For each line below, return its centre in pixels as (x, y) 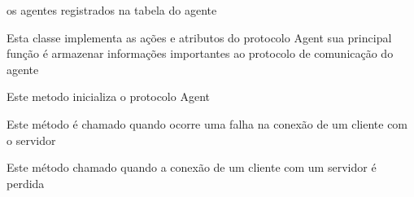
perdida (26, 183)
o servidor (31, 140)
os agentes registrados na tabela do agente (112, 10)
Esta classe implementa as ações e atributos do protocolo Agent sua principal (199, 37)
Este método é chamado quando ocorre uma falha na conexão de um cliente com (207, 123)
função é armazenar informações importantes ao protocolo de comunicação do (200, 53)
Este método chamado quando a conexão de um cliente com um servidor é (192, 167)
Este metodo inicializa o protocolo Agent (108, 96)
